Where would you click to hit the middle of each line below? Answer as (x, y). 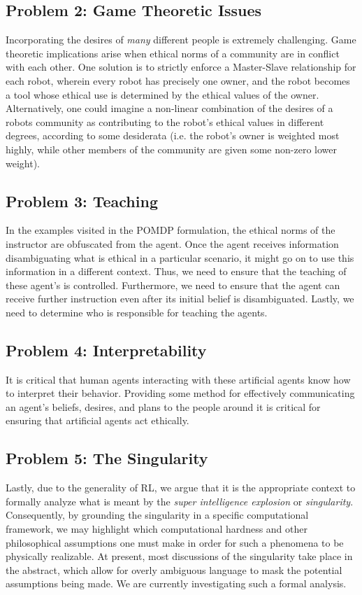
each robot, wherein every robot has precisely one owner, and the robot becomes (178, 80)
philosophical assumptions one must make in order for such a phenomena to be (175, 542)
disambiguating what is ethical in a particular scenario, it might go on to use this (180, 257)
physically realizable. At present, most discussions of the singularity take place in (179, 556)
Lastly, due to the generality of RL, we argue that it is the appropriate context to (181, 488)
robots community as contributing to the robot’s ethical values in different (165, 121)
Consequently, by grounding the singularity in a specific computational (157, 515)
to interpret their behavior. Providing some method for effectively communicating (180, 393)
